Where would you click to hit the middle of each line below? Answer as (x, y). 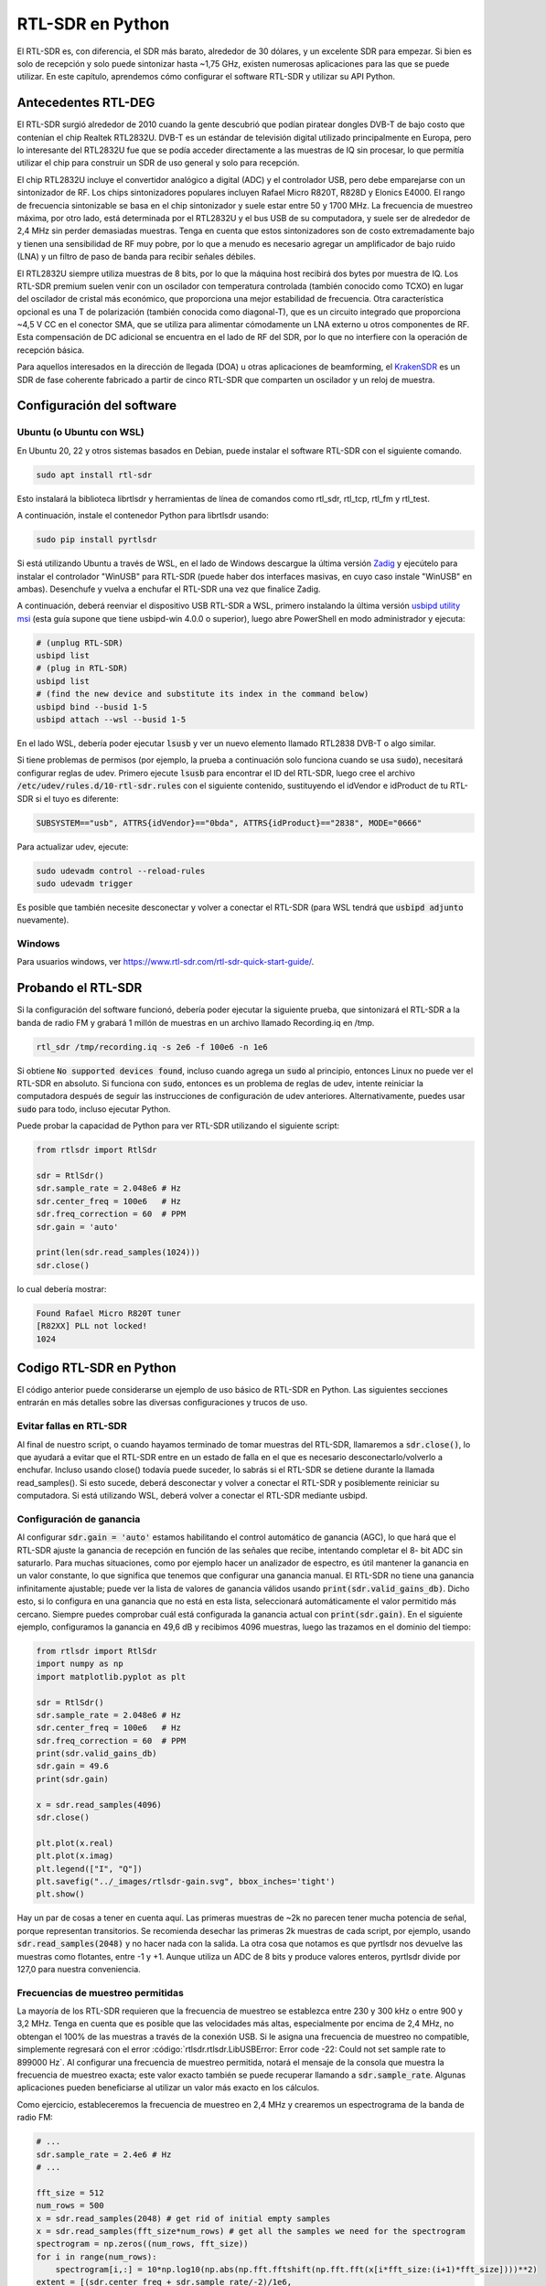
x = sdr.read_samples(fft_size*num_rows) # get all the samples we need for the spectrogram (251, 2231)
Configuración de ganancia (79, 1519)
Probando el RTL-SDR (80, 988)
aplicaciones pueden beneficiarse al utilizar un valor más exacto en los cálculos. (168, 2088)
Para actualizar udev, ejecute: (73, 847)
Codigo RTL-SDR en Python (97, 1367)
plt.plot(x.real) (75, 1843)
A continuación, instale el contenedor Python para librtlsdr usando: (143, 516)
